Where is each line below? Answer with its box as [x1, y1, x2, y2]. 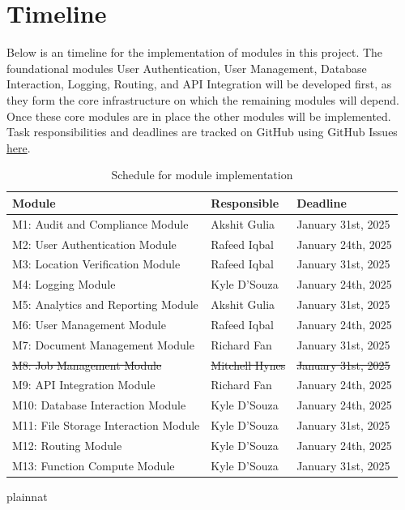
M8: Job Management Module [12, 356, 162, 373]
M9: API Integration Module [12, 376, 156, 393]
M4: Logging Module [12, 276, 116, 293]
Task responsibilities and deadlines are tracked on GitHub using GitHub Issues [6, 123, 398, 140]
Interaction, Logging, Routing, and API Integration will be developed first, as [6, 75, 392, 92]
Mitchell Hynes [211, 356, 286, 373]
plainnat [6, 487, 48, 504]
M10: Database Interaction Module [12, 396, 186, 414]
